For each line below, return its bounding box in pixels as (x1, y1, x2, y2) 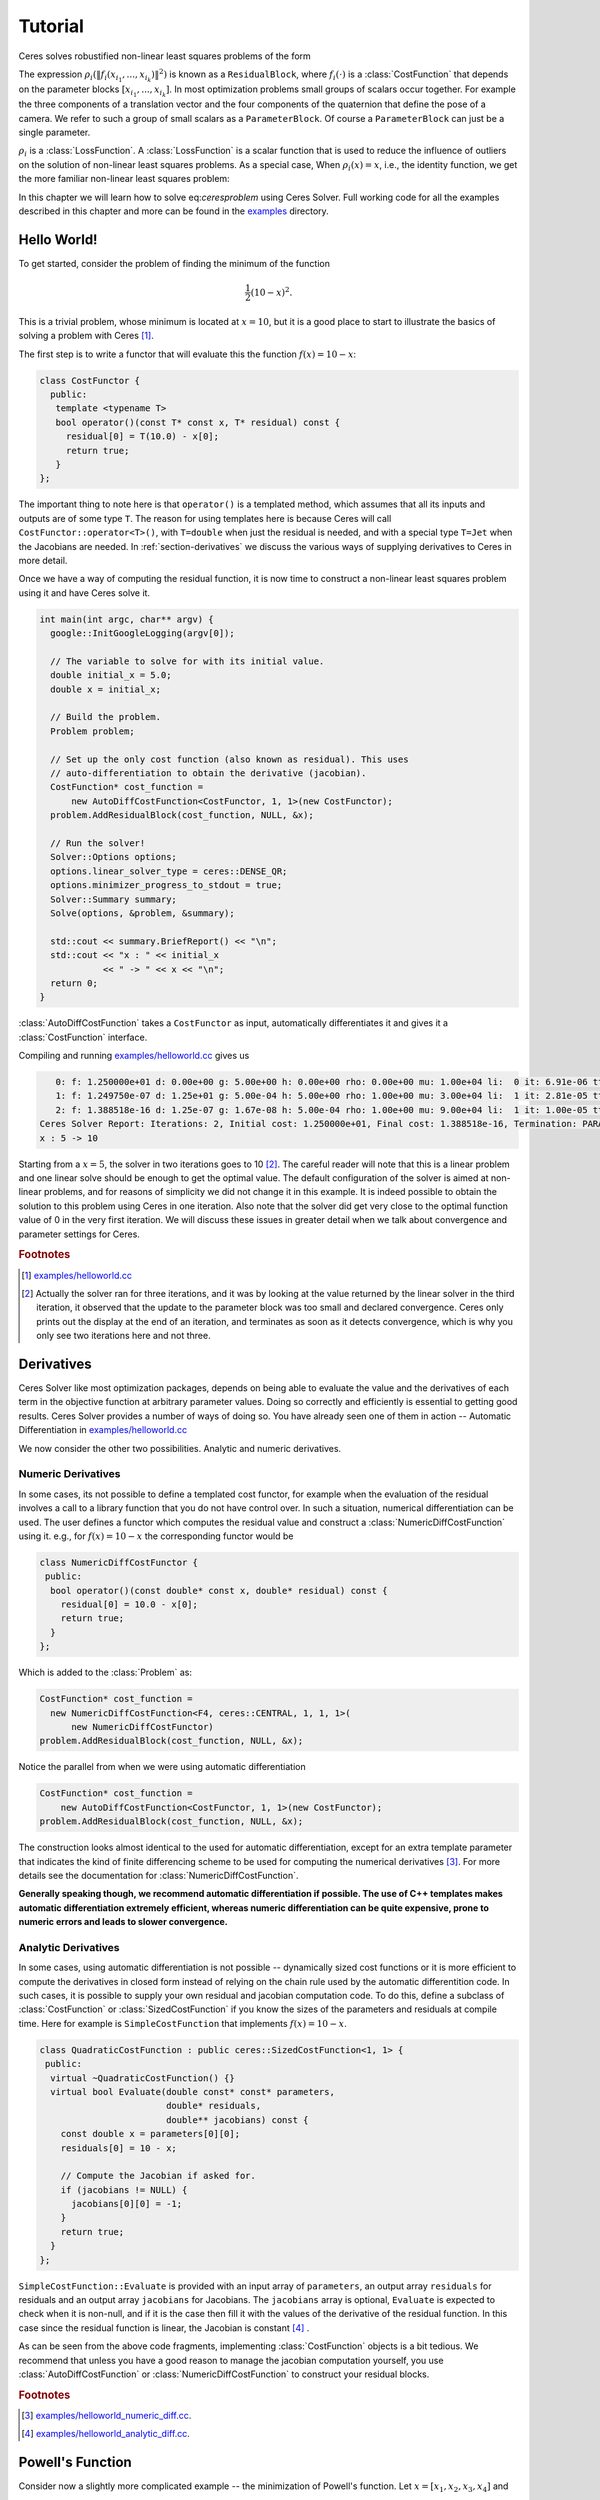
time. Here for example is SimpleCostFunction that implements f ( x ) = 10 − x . (18, 2017, 347, 2029)
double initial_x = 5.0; (50, 670, 172, 681)
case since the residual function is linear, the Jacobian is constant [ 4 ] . (18, 2321, 310, 2334)
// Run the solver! (50, 838, 146, 849)
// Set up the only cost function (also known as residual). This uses (50, 753, 409, 765)
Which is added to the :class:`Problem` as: (18, 1666, 192, 1679)
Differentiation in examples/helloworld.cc (18, 1424, 188, 1436)
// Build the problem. (50, 711, 162, 723)
